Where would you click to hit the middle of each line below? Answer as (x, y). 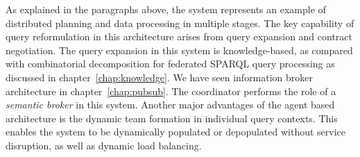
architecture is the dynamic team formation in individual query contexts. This (172, 118)
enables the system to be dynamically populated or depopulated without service (176, 132)
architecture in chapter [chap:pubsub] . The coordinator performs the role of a (171, 91)
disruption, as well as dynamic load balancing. (104, 145)
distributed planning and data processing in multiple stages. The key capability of (180, 23)
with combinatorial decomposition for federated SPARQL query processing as (170, 64)
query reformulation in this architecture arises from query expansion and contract (179, 36)
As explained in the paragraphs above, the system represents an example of (166, 9)
